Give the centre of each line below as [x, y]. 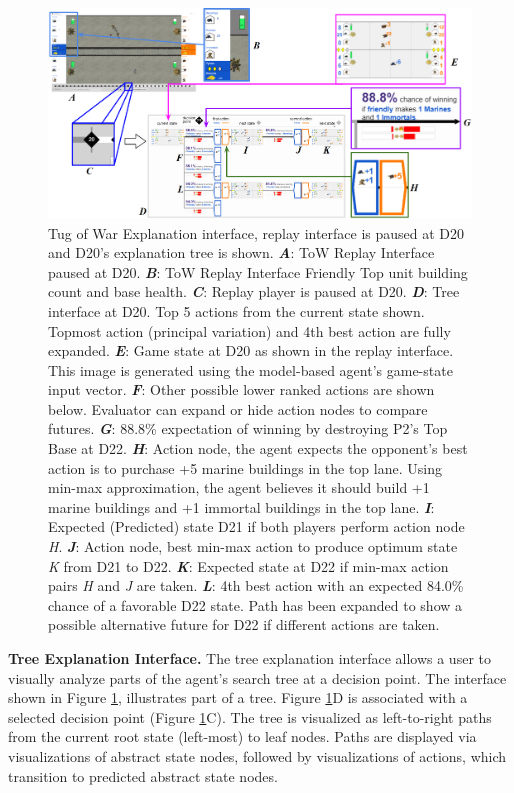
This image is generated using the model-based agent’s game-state [250, 369]
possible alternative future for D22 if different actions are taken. [244, 624]
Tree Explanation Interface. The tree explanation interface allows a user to [249, 658]
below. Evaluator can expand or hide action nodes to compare [238, 408]
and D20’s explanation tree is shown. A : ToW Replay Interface [241, 252]
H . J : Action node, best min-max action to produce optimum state [253, 546]
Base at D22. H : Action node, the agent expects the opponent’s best [258, 448]
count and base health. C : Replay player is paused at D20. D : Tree [254, 291]
